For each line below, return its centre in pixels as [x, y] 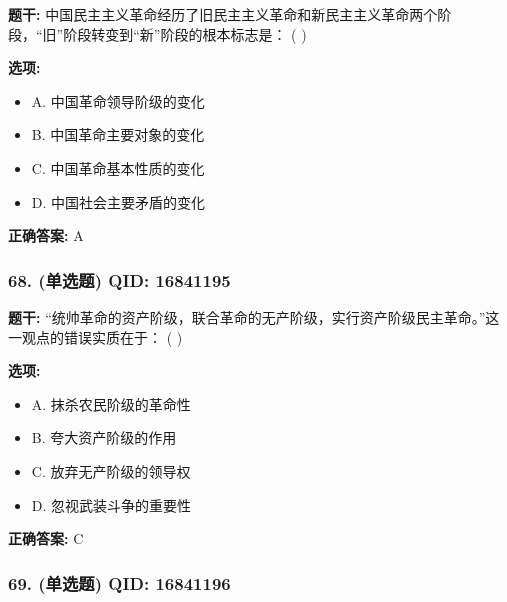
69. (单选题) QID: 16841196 [119, 582]
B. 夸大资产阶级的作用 [104, 437]
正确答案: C [46, 538]
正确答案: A [46, 235]
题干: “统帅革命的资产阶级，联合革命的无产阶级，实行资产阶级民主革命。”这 [254, 316]
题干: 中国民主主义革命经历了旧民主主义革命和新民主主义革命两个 [223, 14]
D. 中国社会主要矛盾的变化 [118, 201]
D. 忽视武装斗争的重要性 [111, 504]
